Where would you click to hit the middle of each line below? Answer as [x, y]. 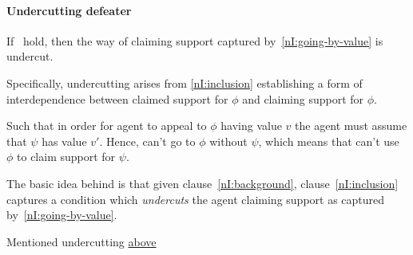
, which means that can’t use [329, 141]
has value [64, 141]
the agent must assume [351, 126]
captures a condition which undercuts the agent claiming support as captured [196, 199]
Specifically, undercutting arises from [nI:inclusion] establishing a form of [185, 82]
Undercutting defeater [69, 10]
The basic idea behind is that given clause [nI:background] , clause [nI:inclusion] [203, 183]
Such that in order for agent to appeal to [107, 126]
